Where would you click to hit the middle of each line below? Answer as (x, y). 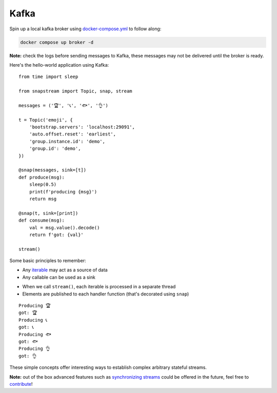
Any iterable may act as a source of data (65, 270)
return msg (43, 199)
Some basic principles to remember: (48, 261)
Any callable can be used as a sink (59, 277)
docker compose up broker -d (57, 42)
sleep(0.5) (43, 184)
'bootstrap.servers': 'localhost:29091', (82, 127)
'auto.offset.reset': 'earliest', (73, 134)
